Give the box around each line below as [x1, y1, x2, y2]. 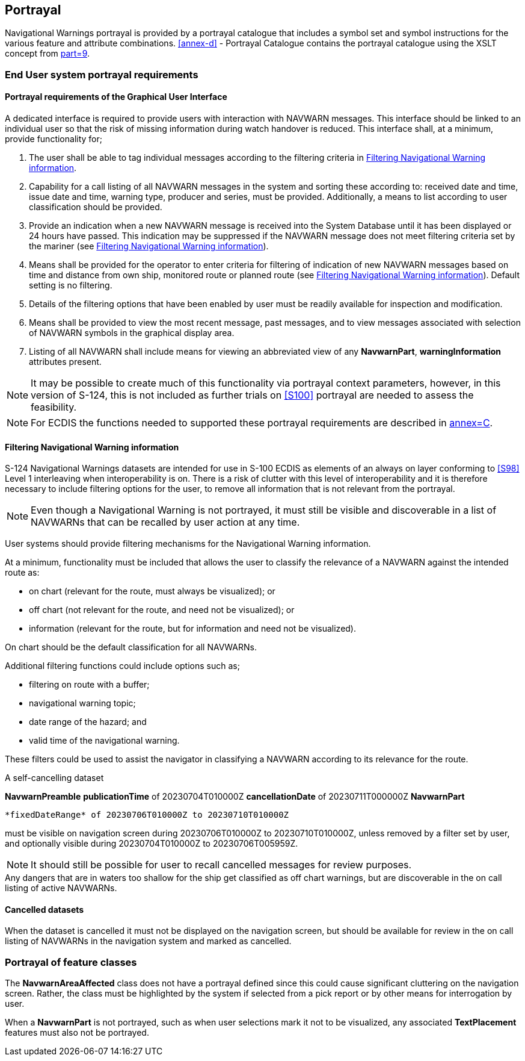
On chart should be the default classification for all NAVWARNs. [5, 642, 257, 653]
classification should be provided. [29, 202, 162, 213]
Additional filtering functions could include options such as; [5, 661, 240, 671]
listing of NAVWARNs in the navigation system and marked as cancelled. [5, 936, 292, 947]
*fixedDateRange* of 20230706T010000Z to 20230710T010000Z [5, 810, 289, 820]
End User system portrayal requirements [5, 68, 198, 81]
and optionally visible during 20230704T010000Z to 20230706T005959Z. [5, 838, 298, 849]
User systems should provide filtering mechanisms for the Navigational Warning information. [5, 538, 371, 549]
